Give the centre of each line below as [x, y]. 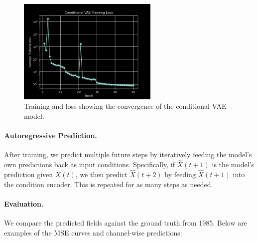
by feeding [180, 174]
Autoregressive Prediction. [51, 135]
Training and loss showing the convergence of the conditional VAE [125, 106]
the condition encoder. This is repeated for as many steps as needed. [109, 184]
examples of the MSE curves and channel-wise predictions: [93, 232]
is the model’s [233, 164]
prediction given [29, 174]
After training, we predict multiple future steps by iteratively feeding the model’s [128, 154]
